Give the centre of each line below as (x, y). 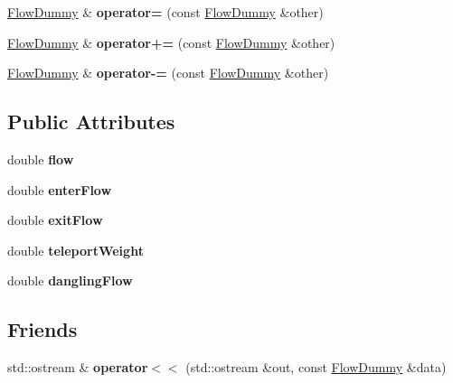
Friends (42, 329)
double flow (41, 159)
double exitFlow (55, 220)
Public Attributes (91, 121)
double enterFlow (60, 189)
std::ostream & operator (78, 367)
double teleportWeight (75, 250)
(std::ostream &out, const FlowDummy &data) (316, 367)
